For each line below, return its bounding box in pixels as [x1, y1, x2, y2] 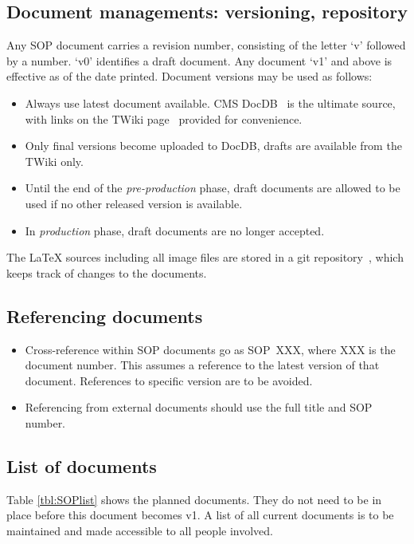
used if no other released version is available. [25, 195, 243, 211]
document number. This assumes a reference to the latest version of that [25, 357, 380, 373]
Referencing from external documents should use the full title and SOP [25, 399, 373, 416]
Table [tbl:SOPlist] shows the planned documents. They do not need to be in [6, 491, 382, 507]
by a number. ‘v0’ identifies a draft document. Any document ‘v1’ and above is [6, 52, 393, 69]
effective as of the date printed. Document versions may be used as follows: [6, 68, 373, 85]
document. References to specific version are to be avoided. [25, 372, 313, 388]
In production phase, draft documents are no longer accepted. [25, 222, 325, 238]
